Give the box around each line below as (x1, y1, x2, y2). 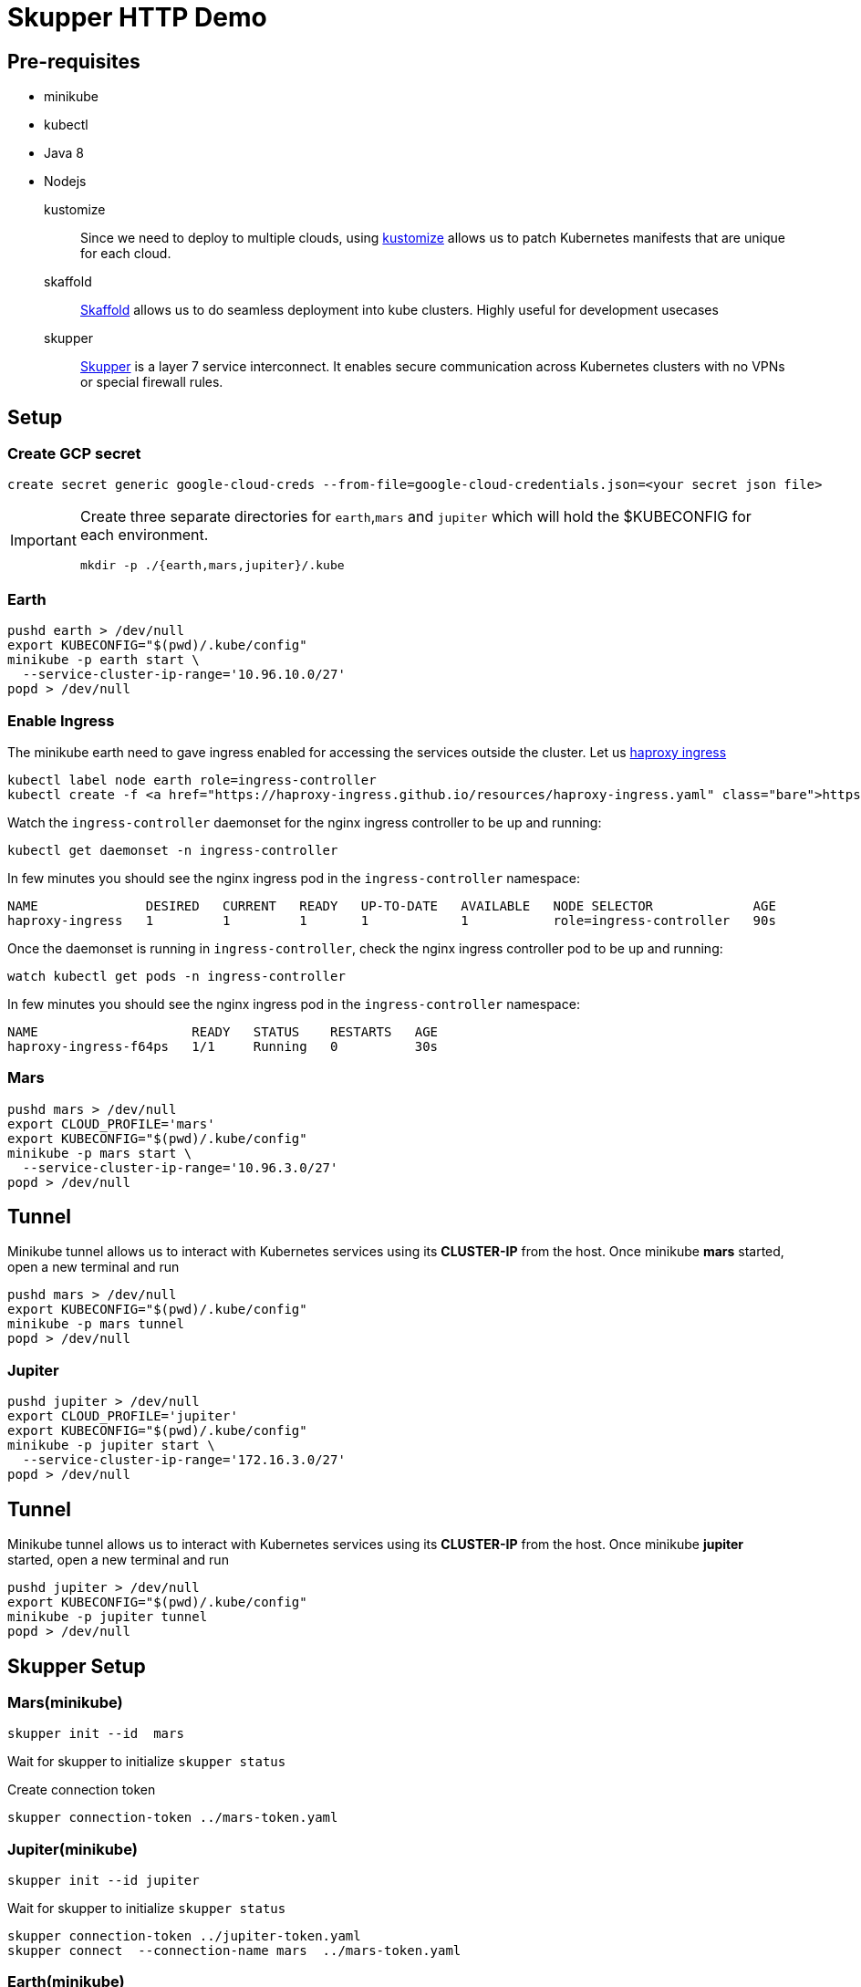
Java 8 (44, 145, 84, 161)
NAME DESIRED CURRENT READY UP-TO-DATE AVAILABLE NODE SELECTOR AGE (7, 898, 776, 913)
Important (10, 530, 77, 549)
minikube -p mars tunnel (7, 1316, 184, 1332)
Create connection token (7, 1782, 156, 1798)
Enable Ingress (7, 711, 115, 730)
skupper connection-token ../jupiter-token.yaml (7, 1929, 361, 1944)
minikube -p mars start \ (7, 1145, 192, 1160)
